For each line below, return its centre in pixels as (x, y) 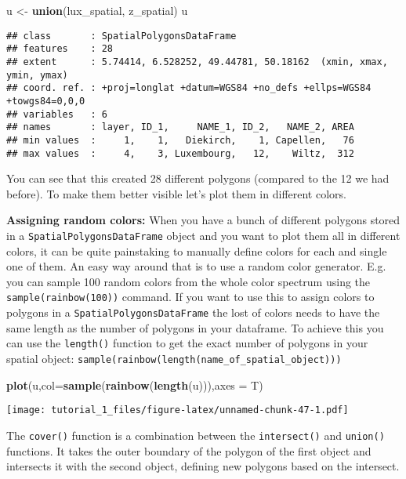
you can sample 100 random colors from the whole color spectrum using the (188, 281)
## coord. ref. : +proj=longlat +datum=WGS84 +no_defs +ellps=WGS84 (189, 88)
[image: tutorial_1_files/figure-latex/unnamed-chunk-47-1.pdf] (178, 410)
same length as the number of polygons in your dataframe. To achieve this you (195, 327)
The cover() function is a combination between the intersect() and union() (196, 435)
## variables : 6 (57, 114)
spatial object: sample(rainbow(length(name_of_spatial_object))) (174, 358)
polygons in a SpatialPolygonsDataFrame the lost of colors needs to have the (193, 312)
